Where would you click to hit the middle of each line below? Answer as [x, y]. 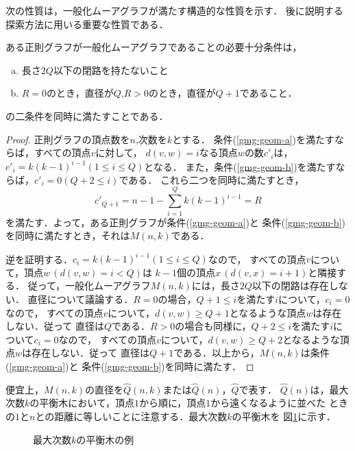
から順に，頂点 [172, 403]
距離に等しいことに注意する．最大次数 [141, 416]
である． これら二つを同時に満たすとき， [211, 179]
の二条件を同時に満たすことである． [87, 115]
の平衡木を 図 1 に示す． [284, 416]
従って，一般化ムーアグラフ [89, 285]
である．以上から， [217, 353]
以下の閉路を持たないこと [111, 70]
